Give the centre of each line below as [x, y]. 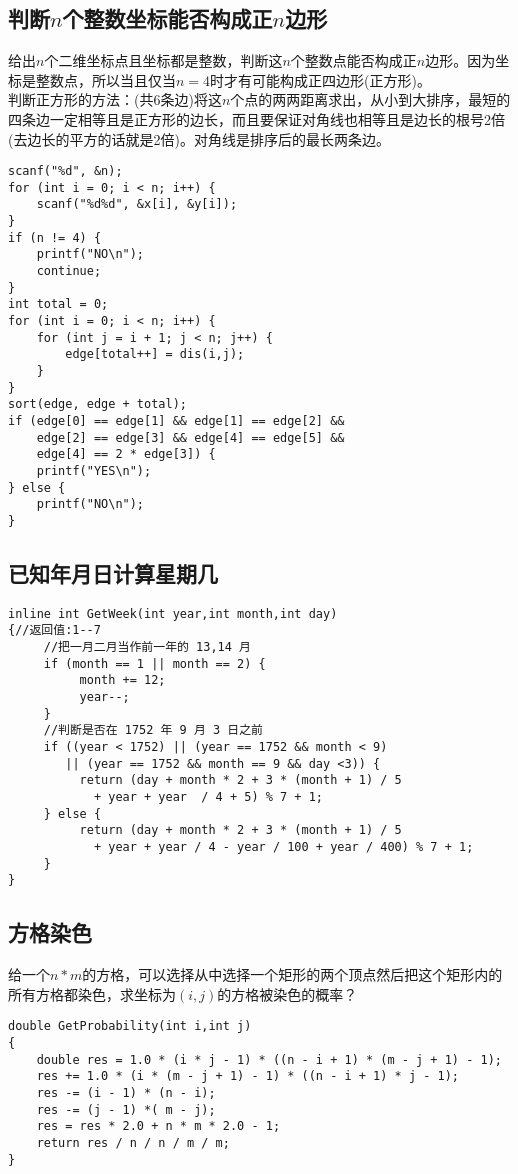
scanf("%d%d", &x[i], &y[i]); [137, 204]
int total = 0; [58, 304]
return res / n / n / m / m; [133, 1142]
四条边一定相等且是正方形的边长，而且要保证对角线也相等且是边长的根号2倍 [256, 118]
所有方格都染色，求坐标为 [92, 993]
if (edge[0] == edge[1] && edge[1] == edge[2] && [176, 421]
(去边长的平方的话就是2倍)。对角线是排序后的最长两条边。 [199, 138]
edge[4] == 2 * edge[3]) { [126, 454]
